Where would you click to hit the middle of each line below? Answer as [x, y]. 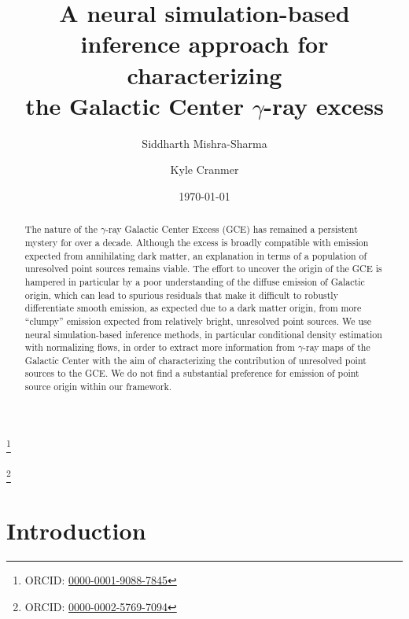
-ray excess [324, 105]
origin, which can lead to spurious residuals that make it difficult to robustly [181, 295]
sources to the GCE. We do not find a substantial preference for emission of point [192, 373]
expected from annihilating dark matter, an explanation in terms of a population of [196, 255]
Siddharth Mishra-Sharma [204, 143]
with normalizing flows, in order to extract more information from [160, 347]
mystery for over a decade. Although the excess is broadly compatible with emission [197, 242]
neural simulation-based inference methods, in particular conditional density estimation [203, 334]
